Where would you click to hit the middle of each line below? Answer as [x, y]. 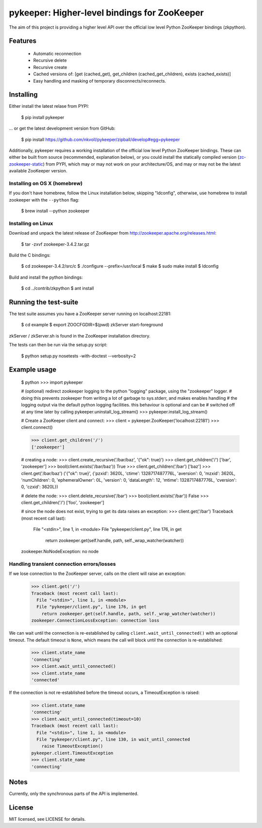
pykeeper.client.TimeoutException [72, 753]
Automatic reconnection [57, 53]
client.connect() [37, 427]
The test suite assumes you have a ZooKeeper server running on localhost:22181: [90, 314]
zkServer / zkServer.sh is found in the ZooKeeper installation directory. [80, 336]
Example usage [33, 370]
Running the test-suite [44, 302]
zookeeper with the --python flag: [44, 200]
